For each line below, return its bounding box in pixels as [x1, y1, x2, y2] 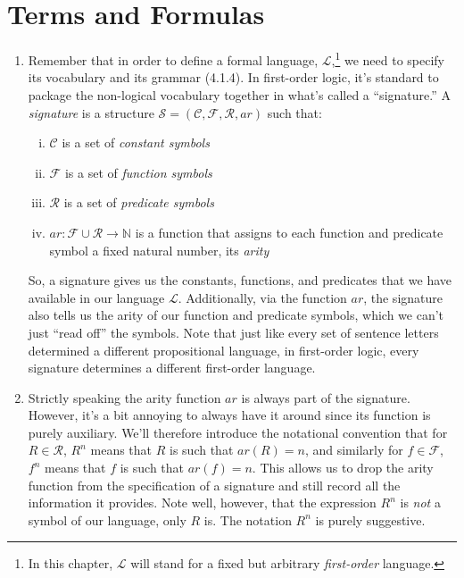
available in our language [28, 288, 165, 306]
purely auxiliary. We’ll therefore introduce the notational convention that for [28, 423, 448, 441]
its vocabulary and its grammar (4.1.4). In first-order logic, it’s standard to [28, 68, 439, 87]
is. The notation [203, 510, 292, 529]
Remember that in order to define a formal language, [28, 50, 319, 69]
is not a [400, 493, 441, 512]
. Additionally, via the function [178, 288, 347, 306]
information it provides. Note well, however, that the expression [28, 493, 377, 512]
